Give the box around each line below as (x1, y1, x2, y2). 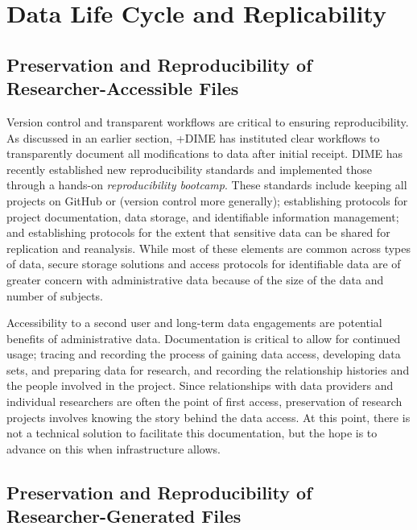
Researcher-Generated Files (6, 503, 242, 528)
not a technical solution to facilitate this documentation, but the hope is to (6, 424, 378, 441)
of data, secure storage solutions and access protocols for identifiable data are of (6, 255, 401, 272)
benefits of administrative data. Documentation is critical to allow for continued (6, 329, 401, 346)
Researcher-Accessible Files (6, 76, 239, 101)
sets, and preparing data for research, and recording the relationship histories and (6, 361, 410, 378)
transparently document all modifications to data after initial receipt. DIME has (6, 145, 403, 162)
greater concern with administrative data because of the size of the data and (6, 271, 384, 288)
